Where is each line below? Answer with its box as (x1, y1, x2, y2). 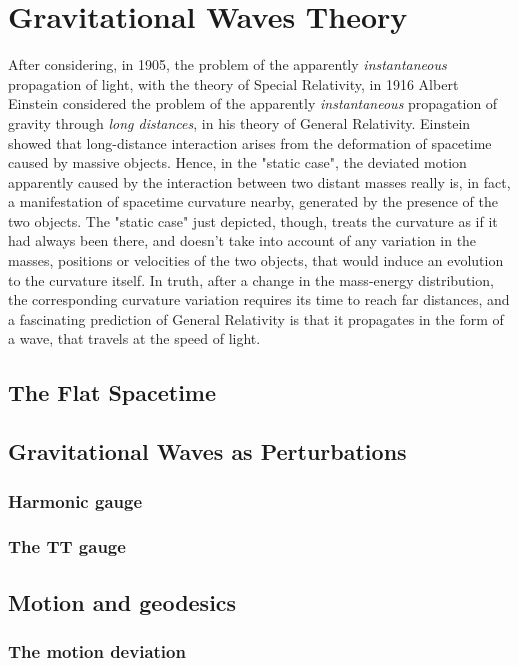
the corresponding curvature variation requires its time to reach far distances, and (8, 289, 510, 310)
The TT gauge (8, 534, 126, 559)
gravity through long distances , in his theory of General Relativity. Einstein (8, 112, 471, 133)
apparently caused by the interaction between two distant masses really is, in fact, (8, 171, 511, 192)
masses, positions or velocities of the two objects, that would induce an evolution (8, 250, 504, 271)
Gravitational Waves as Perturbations (8, 436, 407, 467)
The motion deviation (8, 638, 186, 663)
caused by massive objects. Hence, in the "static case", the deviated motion (8, 152, 467, 173)
